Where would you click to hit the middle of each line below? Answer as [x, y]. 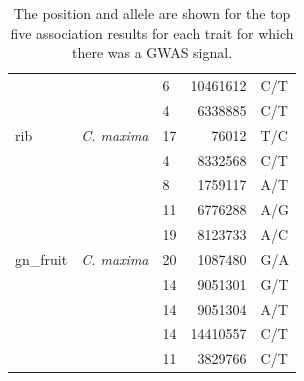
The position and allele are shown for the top [152, 13]
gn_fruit [41, 258]
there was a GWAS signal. [152, 52]
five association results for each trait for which [152, 32]
